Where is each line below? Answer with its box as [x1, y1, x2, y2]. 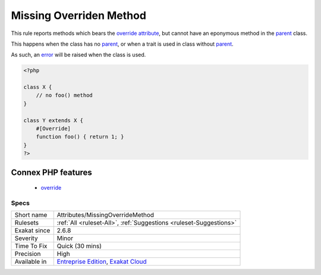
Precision [14, 250, 41, 258]
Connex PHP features [11, 167, 92, 177]
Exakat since [14, 226, 51, 235]
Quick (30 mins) [56, 242, 102, 250]
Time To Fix [14, 242, 48, 250]
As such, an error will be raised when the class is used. [11, 51, 146, 59]
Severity [14, 234, 38, 242]
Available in [14, 258, 47, 266]
